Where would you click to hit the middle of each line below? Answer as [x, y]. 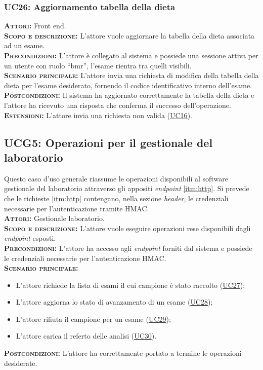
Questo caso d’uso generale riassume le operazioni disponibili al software [116, 178]
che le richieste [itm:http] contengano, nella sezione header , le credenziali [116, 198]
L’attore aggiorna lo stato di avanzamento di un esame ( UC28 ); [114, 302]
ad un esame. [25, 45]
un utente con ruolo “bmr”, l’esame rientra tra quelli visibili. [98, 65]
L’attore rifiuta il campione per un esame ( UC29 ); [93, 319]
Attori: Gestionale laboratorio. [54, 218]
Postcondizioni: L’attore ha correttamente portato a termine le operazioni [123, 353]
